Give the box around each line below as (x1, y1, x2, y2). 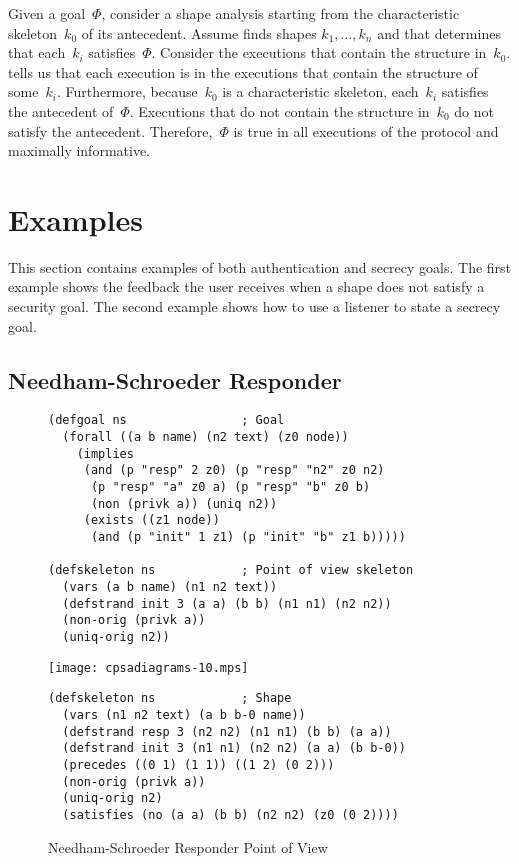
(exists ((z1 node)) (83, 513, 220, 528)
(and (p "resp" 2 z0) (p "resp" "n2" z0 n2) (83, 463, 385, 478)
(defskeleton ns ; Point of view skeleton (48, 563, 414, 578)
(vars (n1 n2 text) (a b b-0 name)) (62, 707, 306, 722)
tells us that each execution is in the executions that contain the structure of (8, 61, 478, 82)
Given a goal (8, 3, 86, 23)
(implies (76, 446, 134, 461)
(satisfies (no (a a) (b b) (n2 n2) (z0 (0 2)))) (62, 807, 399, 822)
